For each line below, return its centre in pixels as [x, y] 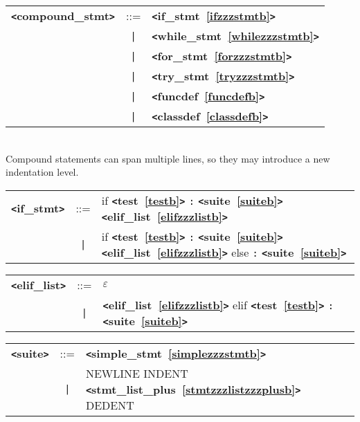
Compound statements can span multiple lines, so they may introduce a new [168, 158]
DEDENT [110, 405]
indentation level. [42, 172]
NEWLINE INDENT [137, 373]
